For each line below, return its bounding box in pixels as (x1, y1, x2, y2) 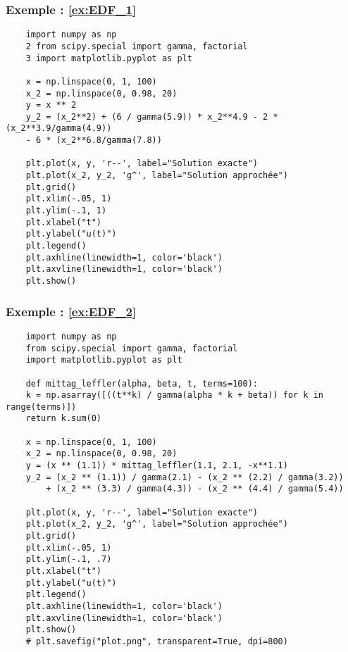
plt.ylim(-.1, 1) (25, 206, 107, 216)
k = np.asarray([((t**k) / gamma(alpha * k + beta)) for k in (25, 390, 324, 401)
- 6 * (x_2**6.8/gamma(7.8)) (25, 135, 162, 146)
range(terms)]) (6, 401, 77, 412)
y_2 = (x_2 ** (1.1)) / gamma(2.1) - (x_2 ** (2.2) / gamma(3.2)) (25, 472, 344, 482)
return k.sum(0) (25, 413, 102, 424)
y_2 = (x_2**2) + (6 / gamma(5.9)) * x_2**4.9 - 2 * (25, 111, 278, 122)
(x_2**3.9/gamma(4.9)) (6, 123, 112, 134)
